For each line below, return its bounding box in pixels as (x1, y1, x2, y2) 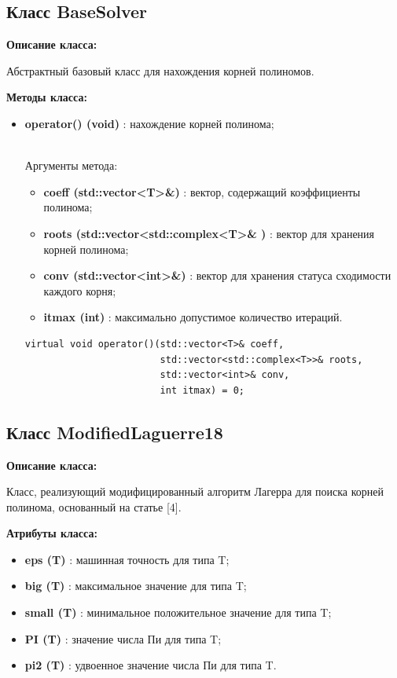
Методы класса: (6, 89, 87, 105)
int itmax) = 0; (160, 384, 244, 396)
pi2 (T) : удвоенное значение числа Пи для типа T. (24, 657, 277, 673)
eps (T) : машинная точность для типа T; (24, 551, 230, 567)
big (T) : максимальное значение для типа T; (24, 577, 247, 594)
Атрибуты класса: (6, 525, 97, 541)
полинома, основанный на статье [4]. (6, 498, 182, 515)
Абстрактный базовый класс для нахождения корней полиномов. (6, 62, 314, 79)
